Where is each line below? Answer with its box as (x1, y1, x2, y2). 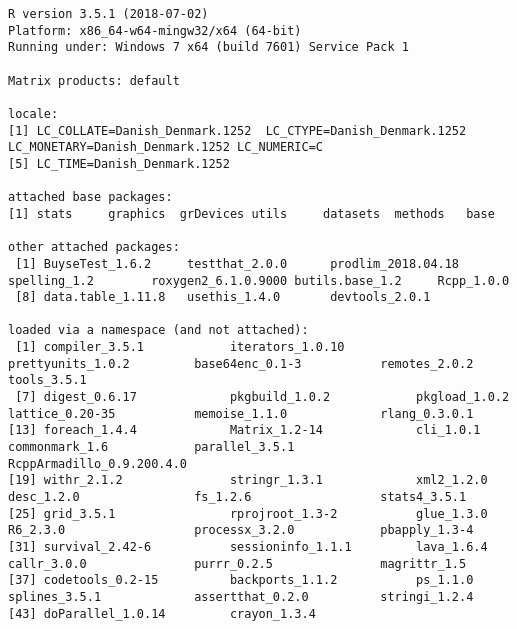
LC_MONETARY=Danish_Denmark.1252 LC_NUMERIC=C (8, 140, 323, 155)
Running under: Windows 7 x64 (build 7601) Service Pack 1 (8, 40, 409, 55)
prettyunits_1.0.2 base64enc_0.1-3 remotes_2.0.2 (8, 356, 474, 371)
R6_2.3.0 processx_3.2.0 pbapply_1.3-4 (8, 523, 474, 538)
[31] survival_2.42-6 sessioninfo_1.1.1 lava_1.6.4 (8, 540, 488, 554)
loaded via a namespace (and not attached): (8, 323, 309, 338)
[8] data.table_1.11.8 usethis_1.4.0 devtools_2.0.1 (15, 290, 431, 305)
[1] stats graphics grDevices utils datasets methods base (8, 206, 495, 221)
